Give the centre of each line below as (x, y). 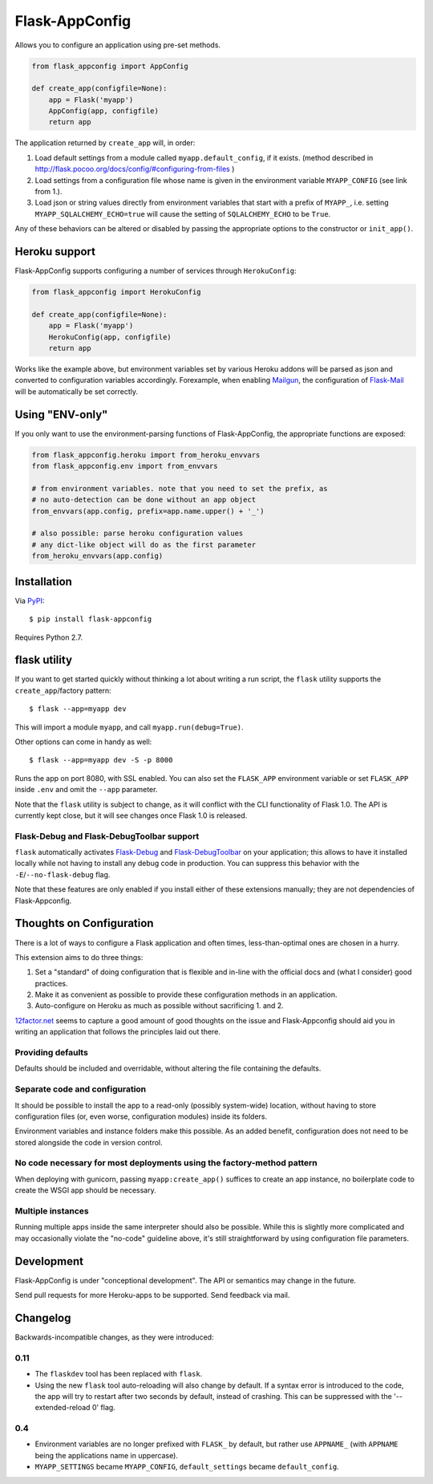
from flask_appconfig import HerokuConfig (116, 292)
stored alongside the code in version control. (89, 1142)
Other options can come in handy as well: (83, 742)
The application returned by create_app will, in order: (105, 143)
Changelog (43, 1317)
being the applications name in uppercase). (106, 1455)
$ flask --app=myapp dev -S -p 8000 (101, 760)
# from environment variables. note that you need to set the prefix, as (180, 488)
